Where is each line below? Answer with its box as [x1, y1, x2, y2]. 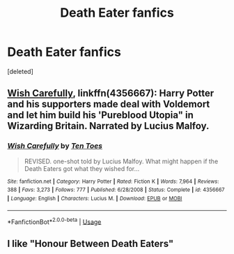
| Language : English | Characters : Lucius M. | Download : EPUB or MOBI [7, 195, 182, 202]
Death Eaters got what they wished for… [24, 164, 140, 172]
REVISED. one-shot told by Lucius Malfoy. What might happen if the [24, 157, 219, 165]
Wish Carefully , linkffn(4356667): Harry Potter [7, 87, 214, 99]
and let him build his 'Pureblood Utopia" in [7, 110, 194, 121]
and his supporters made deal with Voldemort [7, 98, 210, 110]
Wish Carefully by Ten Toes [7, 141, 103, 151]
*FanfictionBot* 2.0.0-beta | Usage [7, 216, 102, 226]
